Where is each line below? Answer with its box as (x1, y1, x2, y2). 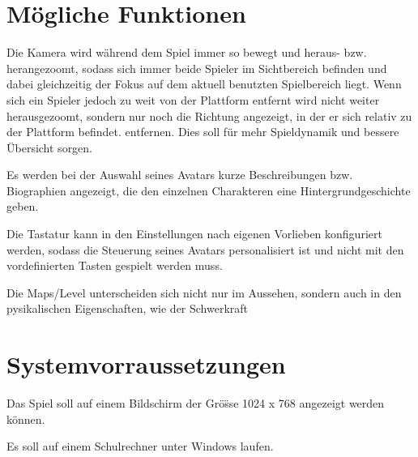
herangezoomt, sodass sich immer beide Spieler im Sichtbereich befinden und (6, 59, 387, 76)
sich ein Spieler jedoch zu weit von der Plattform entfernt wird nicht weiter (6, 91, 380, 108)
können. (6, 410, 45, 427)
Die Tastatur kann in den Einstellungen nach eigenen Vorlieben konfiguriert (6, 225, 382, 242)
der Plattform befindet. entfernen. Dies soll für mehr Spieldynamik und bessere (6, 123, 399, 140)
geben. (6, 198, 39, 215)
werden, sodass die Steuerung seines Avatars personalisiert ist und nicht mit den (6, 241, 404, 258)
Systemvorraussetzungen (6, 348, 286, 381)
